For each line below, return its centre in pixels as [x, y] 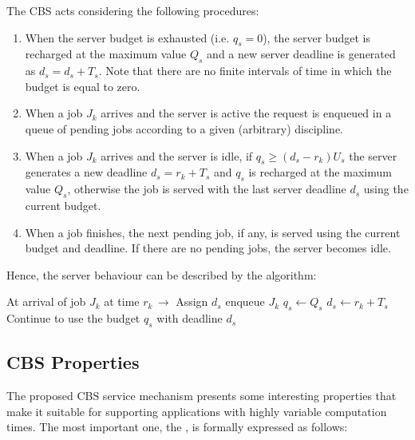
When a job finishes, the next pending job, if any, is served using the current [213, 232]
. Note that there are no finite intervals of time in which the [245, 71]
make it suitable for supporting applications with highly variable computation [197, 411]
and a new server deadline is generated [301, 54]
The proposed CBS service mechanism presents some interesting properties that [202, 396]
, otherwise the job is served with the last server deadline [207, 189]
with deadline [190, 318]
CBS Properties [73, 362]
